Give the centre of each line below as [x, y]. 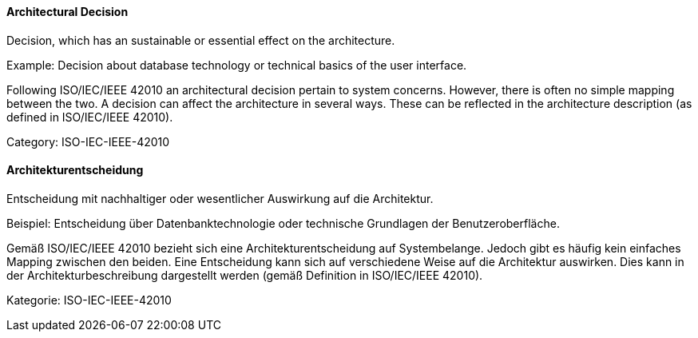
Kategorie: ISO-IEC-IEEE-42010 [89, 300]
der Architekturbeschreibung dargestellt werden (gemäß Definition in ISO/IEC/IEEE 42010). [245, 275]
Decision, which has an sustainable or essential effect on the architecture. [201, 40]
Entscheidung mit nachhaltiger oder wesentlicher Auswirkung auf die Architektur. [220, 198]
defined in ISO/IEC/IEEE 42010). [90, 117]
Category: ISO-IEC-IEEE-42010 [88, 141]
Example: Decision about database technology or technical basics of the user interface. [237, 65]
